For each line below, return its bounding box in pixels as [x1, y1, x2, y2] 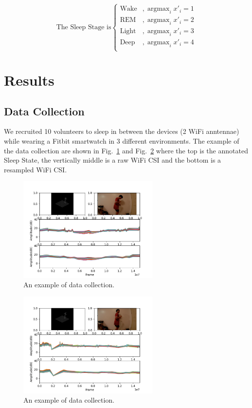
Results [4, 70, 54, 90]
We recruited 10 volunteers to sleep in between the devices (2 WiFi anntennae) [4, 126, 239, 136]
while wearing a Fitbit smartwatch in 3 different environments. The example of [4, 136, 239, 146]
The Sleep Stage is [56, 24, 111, 31]
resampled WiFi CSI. [4, 164, 67, 174]
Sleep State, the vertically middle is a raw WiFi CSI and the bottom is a [4, 155, 221, 165]
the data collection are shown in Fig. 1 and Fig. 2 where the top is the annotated [4, 145, 248, 155]
